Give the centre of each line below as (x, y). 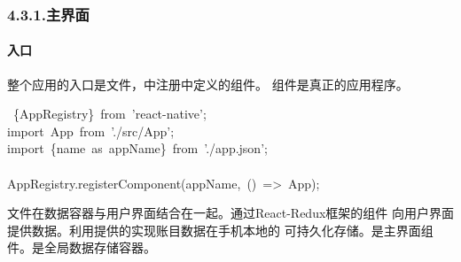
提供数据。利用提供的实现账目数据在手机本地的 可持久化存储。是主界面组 (220, 230)
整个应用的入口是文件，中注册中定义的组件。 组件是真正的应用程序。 (208, 84)
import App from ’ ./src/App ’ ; (91, 131)
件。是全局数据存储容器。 (82, 247)
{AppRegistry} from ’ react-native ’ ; (109, 114)
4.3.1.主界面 (48, 14)
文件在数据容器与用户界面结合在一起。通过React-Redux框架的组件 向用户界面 (230, 213)
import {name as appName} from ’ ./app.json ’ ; (137, 148)
